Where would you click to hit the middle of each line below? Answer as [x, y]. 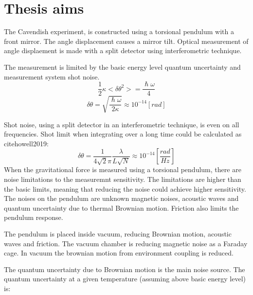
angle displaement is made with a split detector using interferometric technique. [123, 50]
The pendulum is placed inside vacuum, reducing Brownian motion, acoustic [118, 234]
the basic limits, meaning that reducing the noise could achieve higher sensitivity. [125, 188]
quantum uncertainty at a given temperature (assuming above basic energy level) [125, 279]
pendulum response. [34, 217]
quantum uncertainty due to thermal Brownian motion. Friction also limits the [121, 207]
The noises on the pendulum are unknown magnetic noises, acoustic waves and [121, 198]
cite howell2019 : [26, 143]
